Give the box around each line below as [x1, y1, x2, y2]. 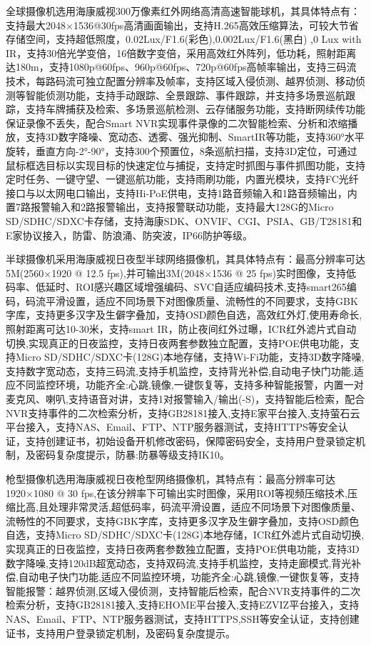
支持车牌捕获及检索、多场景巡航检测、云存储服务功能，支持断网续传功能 [25, 101, 365, 116]
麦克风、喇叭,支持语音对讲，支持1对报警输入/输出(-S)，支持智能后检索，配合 [6, 391, 365, 406]
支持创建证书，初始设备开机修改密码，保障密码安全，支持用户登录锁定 [25, 433, 355, 448]
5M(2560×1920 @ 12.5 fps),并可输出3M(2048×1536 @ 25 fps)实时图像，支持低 [6, 265, 356, 280]
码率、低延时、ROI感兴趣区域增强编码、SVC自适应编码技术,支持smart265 [6, 279, 347, 294]
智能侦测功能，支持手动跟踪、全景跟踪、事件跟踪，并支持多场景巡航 [25, 87, 345, 102]
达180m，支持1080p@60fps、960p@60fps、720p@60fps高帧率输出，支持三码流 [6, 59, 357, 74]
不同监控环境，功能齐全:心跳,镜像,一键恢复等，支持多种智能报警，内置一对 [15, 377, 364, 392]
